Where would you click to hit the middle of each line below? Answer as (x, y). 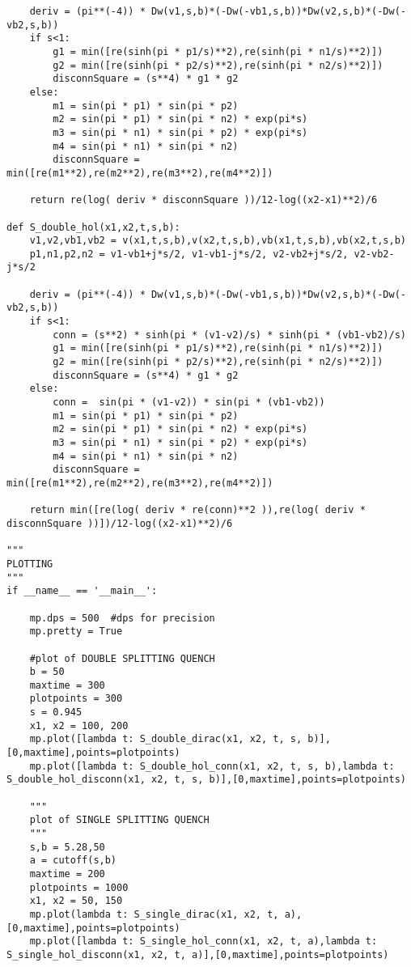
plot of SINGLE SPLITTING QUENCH (119, 820)
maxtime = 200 (67, 874)
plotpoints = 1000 (79, 887)
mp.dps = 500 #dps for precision (122, 618)
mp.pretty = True (76, 632)
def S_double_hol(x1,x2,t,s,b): (93, 227)
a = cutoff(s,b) (73, 861)
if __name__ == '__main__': (82, 591)
